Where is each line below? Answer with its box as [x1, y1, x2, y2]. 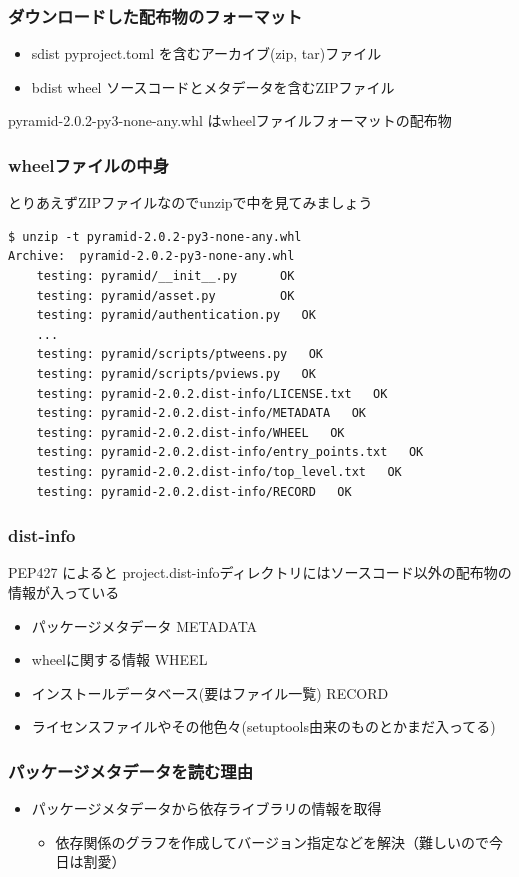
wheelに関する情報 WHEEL [31, 649, 208, 670]
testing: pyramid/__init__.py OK [36, 269, 295, 283]
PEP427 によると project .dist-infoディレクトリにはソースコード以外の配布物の [8, 562, 512, 583]
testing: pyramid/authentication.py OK [36, 308, 316, 323]
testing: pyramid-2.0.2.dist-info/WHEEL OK [36, 425, 345, 440]
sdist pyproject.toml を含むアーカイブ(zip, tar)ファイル [31, 43, 382, 64]
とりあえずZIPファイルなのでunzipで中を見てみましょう [8, 192, 373, 213]
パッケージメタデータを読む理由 [8, 758, 254, 783]
